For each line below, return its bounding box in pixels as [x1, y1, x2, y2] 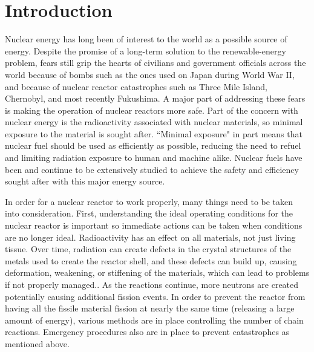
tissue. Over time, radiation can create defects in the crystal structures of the [5, 243, 292, 255]
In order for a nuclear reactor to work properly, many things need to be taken [5, 195, 293, 207]
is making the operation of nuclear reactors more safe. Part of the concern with [5, 103, 298, 116]
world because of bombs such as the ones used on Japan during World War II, [5, 68, 295, 80]
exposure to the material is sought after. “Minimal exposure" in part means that [5, 127, 303, 140]
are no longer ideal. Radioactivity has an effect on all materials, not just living [5, 230, 296, 243]
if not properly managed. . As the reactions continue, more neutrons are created [5, 278, 299, 290]
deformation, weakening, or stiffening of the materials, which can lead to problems [5, 266, 310, 279]
